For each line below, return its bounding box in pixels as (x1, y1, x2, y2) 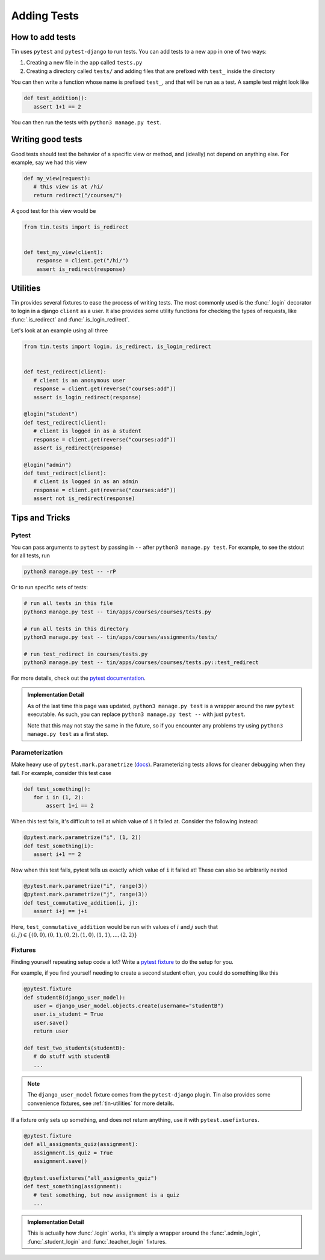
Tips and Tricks (11, 513, 70, 523)
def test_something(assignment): (23, 1183, 123, 1190)
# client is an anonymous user (33, 377, 126, 384)
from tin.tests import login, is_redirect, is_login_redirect (23, 343, 211, 350)
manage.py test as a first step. (27, 730, 109, 738)
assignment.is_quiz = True (33, 1149, 113, 1156)
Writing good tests (11, 135, 82, 145)
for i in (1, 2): (33, 794, 84, 800)
